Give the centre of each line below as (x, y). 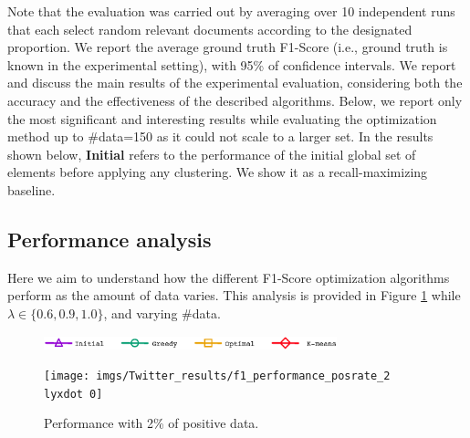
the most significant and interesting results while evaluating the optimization (222, 118)
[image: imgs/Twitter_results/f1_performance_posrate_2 (217, 376)
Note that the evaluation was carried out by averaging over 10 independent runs (231, 11)
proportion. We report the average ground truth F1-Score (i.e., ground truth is (228, 47)
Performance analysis (110, 239)
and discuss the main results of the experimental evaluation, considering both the (235, 83)
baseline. (31, 189)
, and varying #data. (162, 313)
